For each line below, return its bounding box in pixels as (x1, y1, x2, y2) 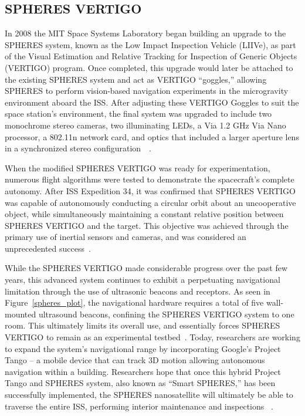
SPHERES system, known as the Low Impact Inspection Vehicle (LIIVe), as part (5, 38, 296, 50)
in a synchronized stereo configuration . (5, 142, 151, 154)
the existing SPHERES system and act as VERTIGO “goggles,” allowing (5, 73, 267, 85)
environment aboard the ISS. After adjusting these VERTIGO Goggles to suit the (5, 96, 299, 108)
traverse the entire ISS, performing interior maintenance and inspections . (5, 400, 273, 412)
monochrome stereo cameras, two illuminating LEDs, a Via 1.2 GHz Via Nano (5, 119, 286, 131)
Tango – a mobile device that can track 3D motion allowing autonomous (5, 354, 265, 366)
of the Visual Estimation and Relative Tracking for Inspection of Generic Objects (5, 50, 297, 62)
